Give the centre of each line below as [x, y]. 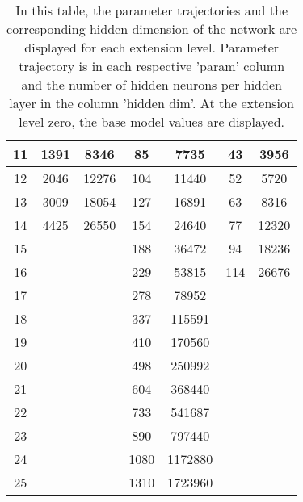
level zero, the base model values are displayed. [152, 121]
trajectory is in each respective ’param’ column [152, 66]
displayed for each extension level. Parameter [152, 47]
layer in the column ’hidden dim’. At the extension [151, 103]
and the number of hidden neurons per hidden [151, 84]
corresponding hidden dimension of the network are [152, 29]
